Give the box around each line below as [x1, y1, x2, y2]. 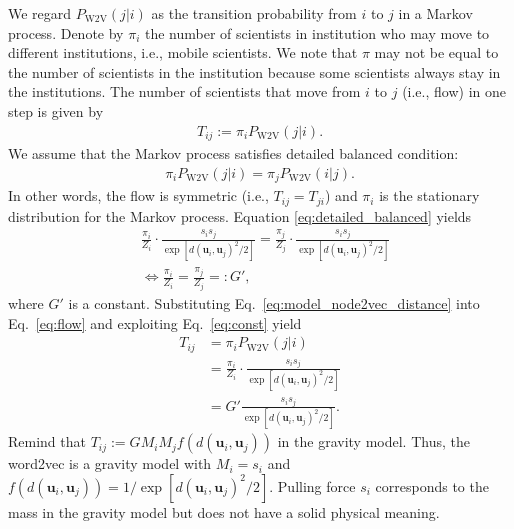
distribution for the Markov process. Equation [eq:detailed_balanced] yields [8, 205, 472, 226]
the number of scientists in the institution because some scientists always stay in [8, 61, 501, 82]
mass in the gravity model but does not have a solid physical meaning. [8, 501, 440, 522]
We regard [8, 3, 72, 23]
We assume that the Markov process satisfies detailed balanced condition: [8, 143, 459, 164]
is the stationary [379, 185, 480, 206]
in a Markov [398, 3, 473, 23]
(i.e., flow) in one [402, 81, 506, 102]
